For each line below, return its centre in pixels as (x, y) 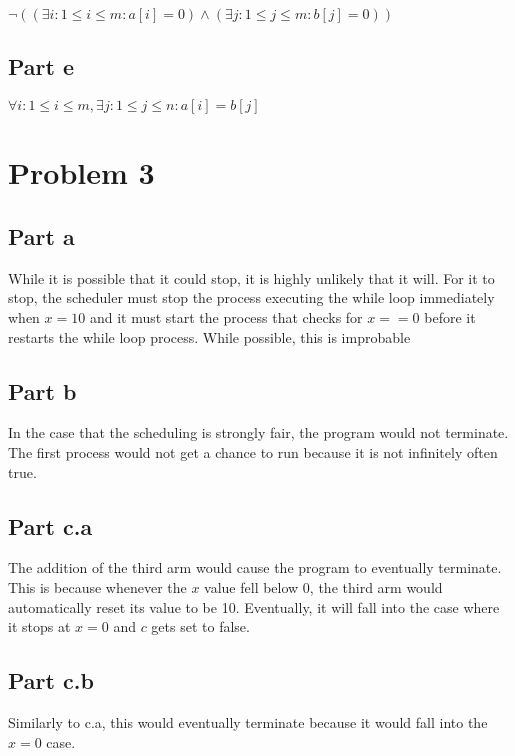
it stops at (39, 626)
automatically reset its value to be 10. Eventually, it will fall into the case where (254, 606)
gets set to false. (200, 626)
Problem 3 (81, 172)
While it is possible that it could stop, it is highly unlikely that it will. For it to (251, 277)
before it (450, 316)
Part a (41, 235)
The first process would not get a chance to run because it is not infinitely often (253, 451)
